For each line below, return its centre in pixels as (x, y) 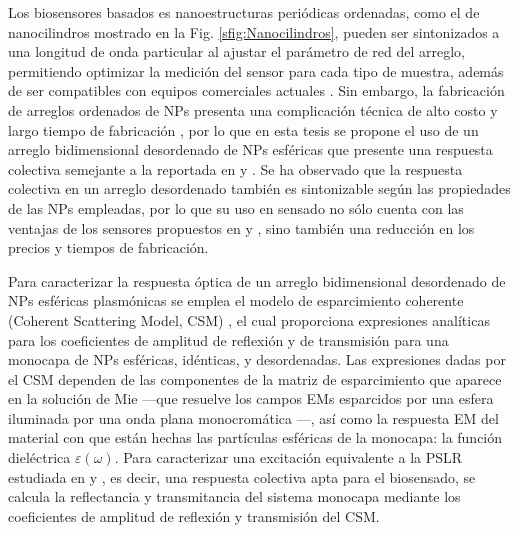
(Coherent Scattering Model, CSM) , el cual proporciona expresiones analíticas (249, 319)
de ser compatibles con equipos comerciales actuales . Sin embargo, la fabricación (256, 90)
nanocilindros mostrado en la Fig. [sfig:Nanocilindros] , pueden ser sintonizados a (254, 31)
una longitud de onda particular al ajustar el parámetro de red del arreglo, (237, 51)
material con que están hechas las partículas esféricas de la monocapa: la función (255, 437)
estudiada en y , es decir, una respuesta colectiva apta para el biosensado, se (242, 476)
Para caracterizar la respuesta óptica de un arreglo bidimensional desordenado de (257, 280)
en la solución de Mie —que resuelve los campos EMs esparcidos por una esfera (251, 398)
